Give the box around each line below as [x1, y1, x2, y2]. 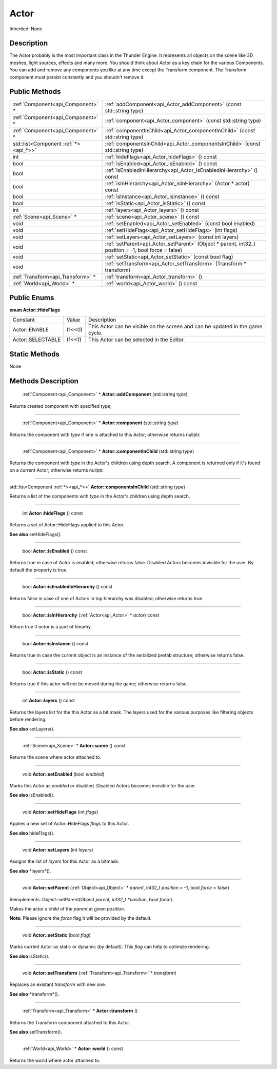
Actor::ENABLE [12, 326, 49, 333]
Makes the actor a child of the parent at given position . [9, 905, 125, 912]
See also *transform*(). [9, 991, 60, 997]
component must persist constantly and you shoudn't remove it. [9, 74, 145, 80]
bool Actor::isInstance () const [22, 640, 89, 646]
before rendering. [9, 716, 47, 723]
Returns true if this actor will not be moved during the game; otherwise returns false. [9, 680, 188, 687]
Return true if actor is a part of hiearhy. [9, 624, 92, 630]
